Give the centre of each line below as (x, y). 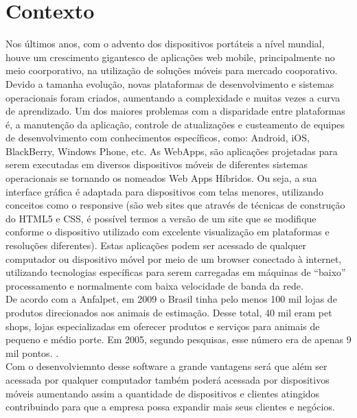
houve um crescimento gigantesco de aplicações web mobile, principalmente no (170, 57)
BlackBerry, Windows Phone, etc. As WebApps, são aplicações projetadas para (172, 151)
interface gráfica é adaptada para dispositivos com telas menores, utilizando (164, 191)
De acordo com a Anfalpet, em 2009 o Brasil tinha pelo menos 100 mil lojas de (171, 299)
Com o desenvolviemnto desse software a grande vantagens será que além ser (166, 366)
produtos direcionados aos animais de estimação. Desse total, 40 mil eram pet (169, 312)
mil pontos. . (32, 352)
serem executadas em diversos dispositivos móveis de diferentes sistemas (157, 164)
